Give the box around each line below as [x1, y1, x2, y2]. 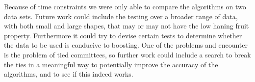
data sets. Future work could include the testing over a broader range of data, [4, 11, 238, 21]
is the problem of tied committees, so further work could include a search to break [4, 49, 251, 59]
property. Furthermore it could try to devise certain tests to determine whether [4, 30, 242, 40]
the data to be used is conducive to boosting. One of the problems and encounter [4, 40, 248, 50]
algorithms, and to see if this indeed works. [4, 69, 133, 79]
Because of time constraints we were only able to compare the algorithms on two [4, 1, 246, 11]
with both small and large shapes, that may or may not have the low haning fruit [4, 21, 249, 31]
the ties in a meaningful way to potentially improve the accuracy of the [4, 59, 218, 69]
